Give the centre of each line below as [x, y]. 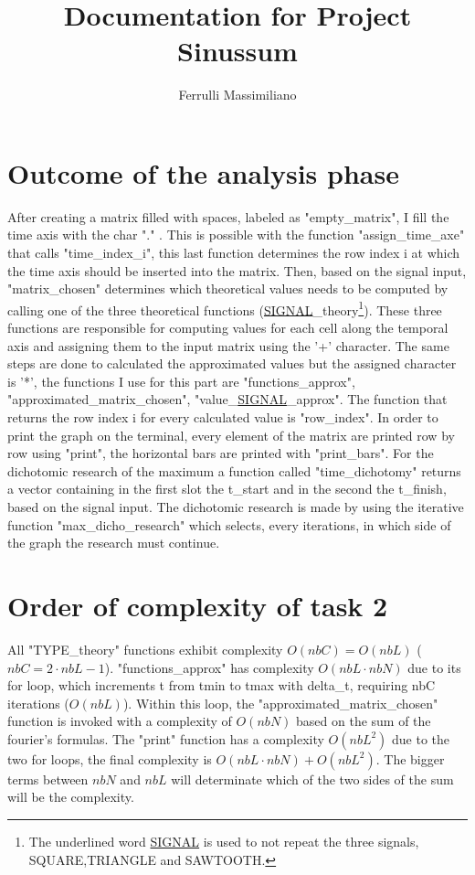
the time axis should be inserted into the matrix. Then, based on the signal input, [237, 270]
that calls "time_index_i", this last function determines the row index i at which [234, 253]
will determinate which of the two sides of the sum [312, 779]
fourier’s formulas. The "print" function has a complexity [166, 738]
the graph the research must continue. [114, 543]
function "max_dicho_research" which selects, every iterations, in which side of [229, 524]
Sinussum [237, 51]
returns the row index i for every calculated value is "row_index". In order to [223, 417]
